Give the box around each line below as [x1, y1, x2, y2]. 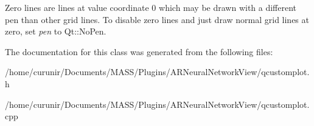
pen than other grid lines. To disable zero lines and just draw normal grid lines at [5, 13, 309, 25]
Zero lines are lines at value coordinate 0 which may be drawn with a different [5, 1, 297, 13]
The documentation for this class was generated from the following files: [5, 45, 273, 58]
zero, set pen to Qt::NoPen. [5, 25, 106, 38]
